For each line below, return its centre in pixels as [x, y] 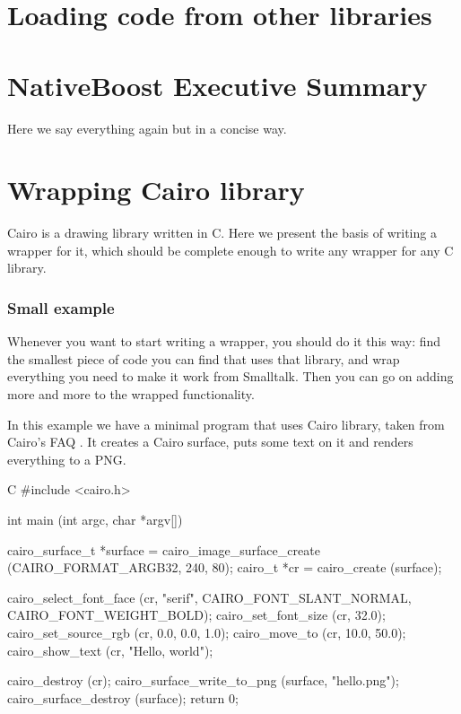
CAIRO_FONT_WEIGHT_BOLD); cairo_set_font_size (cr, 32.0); [196, 615]
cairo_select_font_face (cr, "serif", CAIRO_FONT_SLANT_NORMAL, [209, 597]
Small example [61, 307]
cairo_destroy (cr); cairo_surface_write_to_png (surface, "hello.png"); [203, 680]
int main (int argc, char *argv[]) [95, 519]
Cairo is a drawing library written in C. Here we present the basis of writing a [222, 233]
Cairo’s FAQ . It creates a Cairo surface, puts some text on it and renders [210, 442]
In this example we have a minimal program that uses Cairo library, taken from [226, 424]
